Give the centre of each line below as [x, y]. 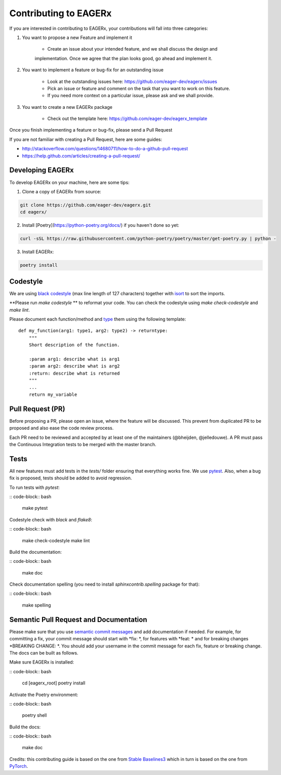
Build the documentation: [35, 552]
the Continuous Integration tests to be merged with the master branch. [83, 444]
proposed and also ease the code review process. [62, 428]
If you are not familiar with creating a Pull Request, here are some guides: [86, 139]
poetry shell [34, 715]
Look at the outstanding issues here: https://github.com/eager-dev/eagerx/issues [132, 81]
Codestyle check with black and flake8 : [51, 519]
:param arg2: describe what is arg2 [74, 366]
